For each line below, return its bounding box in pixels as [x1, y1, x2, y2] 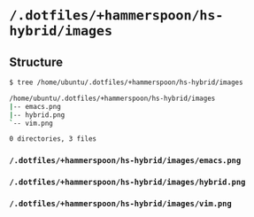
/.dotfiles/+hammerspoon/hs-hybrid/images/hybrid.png [9, 177, 246, 188]
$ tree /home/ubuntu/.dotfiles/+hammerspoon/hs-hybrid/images [9, 78, 243, 87]
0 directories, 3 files [9, 135, 97, 143]
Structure [9, 54, 64, 69]
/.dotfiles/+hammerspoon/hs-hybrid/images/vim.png [9, 198, 232, 209]
